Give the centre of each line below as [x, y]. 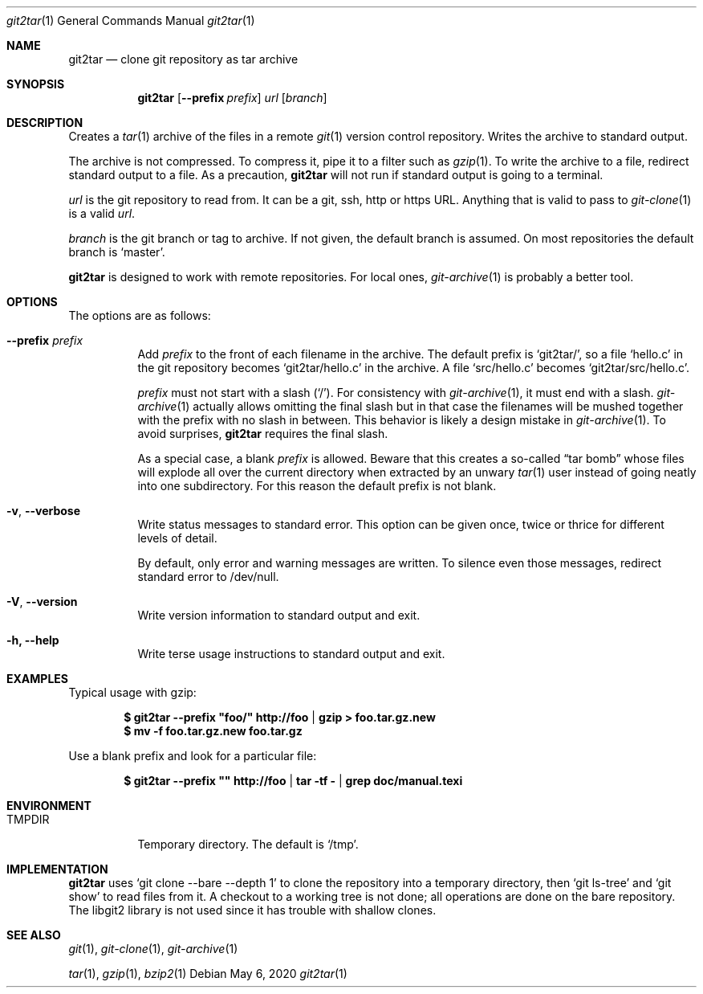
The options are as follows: [140, 315]
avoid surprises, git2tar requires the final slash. [263, 434]
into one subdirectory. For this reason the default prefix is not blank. [317, 486]
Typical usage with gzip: [132, 692]
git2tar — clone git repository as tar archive [183, 59]
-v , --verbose [44, 511]
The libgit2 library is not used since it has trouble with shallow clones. [252, 910]
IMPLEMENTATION [57, 869]
